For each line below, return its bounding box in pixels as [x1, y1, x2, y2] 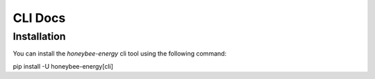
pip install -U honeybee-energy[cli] [12, 62, 114, 70]
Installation [12, 30, 66, 43]
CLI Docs [12, 10, 66, 25]
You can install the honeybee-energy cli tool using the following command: [12, 49, 227, 58]
